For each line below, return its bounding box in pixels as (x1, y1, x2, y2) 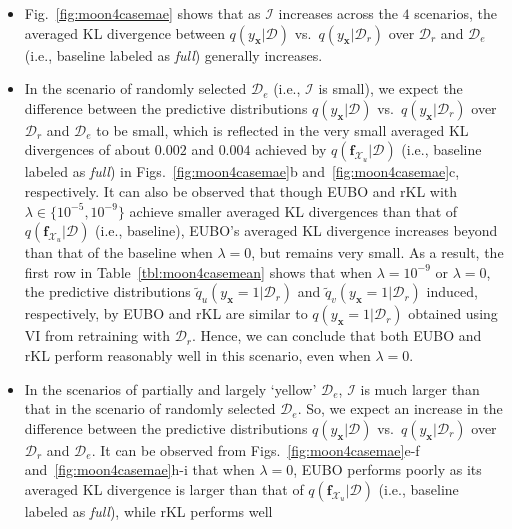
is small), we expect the (318, 78, 463, 99)
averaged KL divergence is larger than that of (24, 478, 304, 499)
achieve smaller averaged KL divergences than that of (129, 200, 458, 221)
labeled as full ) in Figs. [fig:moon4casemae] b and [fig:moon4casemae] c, (24, 161, 460, 182)
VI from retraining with (24, 325, 170, 346)
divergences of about (24, 139, 151, 160)
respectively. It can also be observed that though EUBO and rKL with (24, 180, 458, 201)
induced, (426, 281, 478, 302)
